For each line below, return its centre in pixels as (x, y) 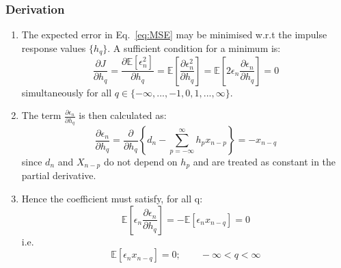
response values (54, 48)
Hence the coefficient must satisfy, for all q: (112, 199)
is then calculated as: (123, 115)
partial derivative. (59, 175)
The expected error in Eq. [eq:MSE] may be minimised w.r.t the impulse (174, 35)
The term (41, 115)
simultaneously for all (67, 92)
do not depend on (140, 162)
